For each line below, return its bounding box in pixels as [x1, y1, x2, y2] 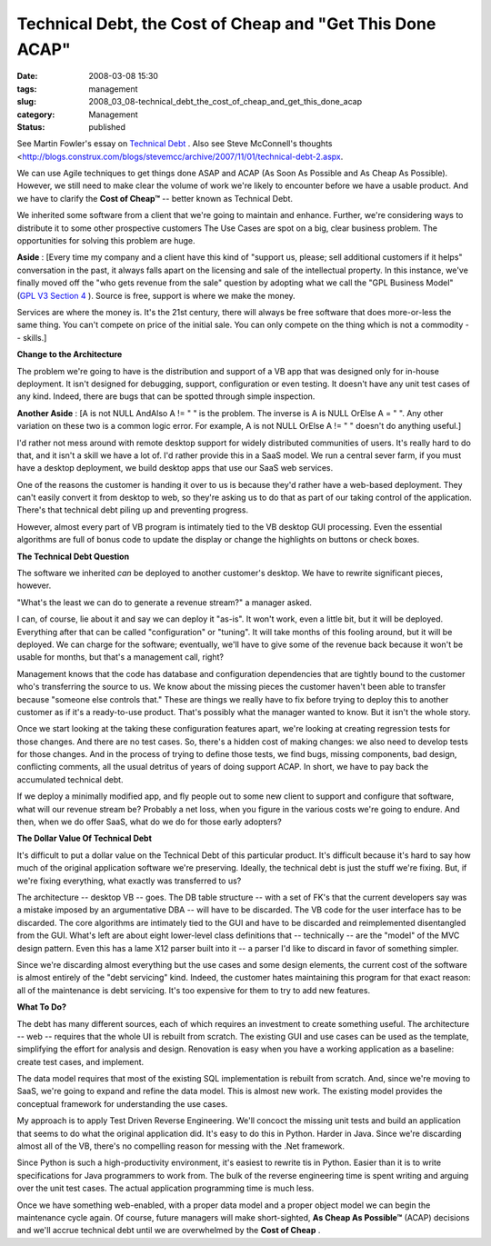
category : [16, 109, 55, 120]
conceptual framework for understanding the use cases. [16, 1098, 228, 1109]
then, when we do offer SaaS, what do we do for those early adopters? [16, 816, 282, 827]
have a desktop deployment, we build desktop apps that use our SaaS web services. [16, 463, 334, 473]
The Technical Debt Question [16, 551, 130, 562]
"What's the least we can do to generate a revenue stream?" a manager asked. [16, 596, 313, 608]
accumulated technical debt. [16, 773, 124, 785]
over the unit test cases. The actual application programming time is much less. [16, 1182, 315, 1194]
